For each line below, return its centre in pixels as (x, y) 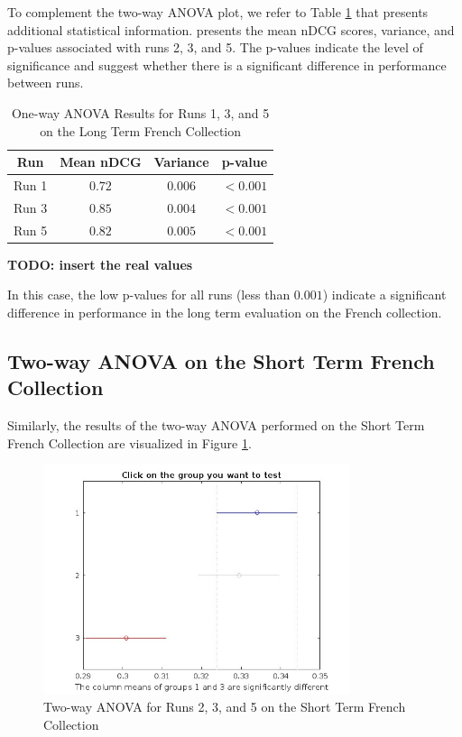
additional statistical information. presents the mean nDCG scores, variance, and (231, 29)
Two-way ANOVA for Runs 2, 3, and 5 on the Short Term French (225, 707)
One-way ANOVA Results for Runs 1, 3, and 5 (140, 112)
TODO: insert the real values (100, 264)
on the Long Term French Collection (141, 130)
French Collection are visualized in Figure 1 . (129, 442)
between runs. (46, 83)
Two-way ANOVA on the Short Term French (221, 360)
